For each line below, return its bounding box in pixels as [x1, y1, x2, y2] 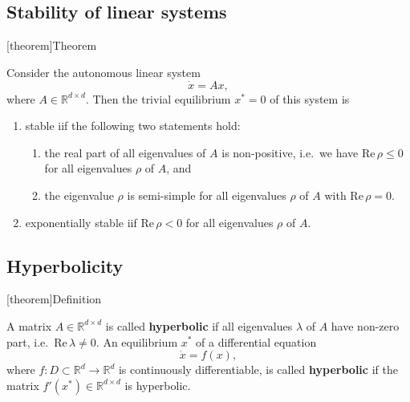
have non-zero [331, 317, 400, 334]
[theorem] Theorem [6, 37, 97, 54]
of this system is [270, 90, 350, 107]
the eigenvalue [44, 186, 114, 203]
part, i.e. [6, 333, 49, 350]
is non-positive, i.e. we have [221, 144, 359, 160]
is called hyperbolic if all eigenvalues [105, 317, 293, 334]
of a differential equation [196, 333, 317, 350]
